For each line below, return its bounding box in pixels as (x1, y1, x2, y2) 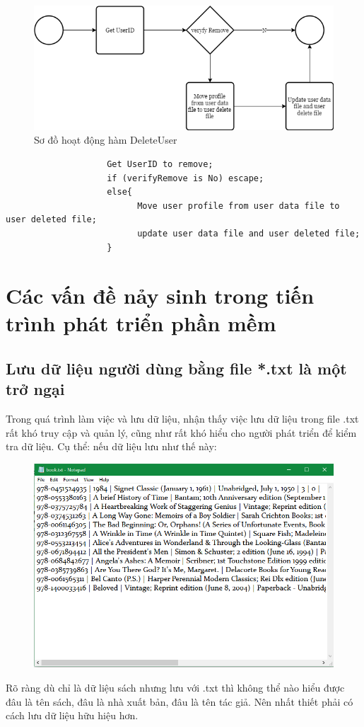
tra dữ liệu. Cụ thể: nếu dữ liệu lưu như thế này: (6, 439, 217, 454)
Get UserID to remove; (107, 159, 213, 169)
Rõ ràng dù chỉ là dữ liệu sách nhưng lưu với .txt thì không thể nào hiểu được (6, 680, 345, 695)
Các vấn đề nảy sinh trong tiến (6, 281, 315, 310)
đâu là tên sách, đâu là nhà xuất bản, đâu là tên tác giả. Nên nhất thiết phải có (6, 694, 353, 709)
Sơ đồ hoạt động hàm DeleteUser (34, 132, 177, 147)
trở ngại (6, 378, 65, 400)
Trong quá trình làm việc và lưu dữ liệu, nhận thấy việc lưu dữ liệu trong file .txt (6, 411, 359, 426)
